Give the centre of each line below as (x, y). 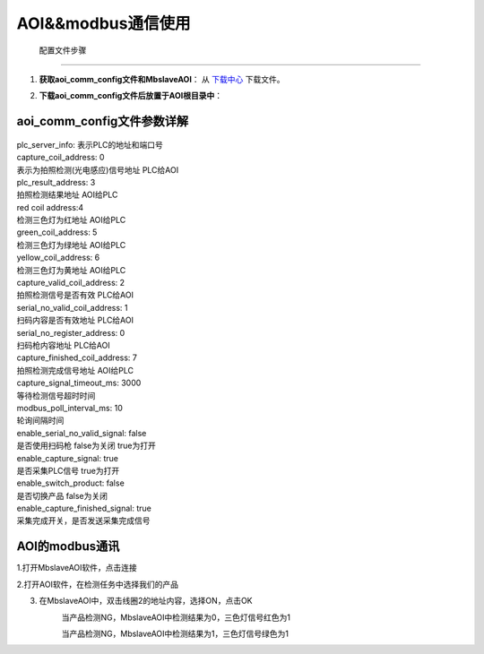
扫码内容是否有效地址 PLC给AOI (75, 320)
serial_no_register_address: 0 (71, 332)
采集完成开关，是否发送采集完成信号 (83, 521)
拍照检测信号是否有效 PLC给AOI (75, 295)
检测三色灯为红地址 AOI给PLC (71, 220)
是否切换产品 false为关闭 (62, 495)
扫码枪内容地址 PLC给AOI (64, 345)
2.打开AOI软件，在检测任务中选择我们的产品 (98, 584)
